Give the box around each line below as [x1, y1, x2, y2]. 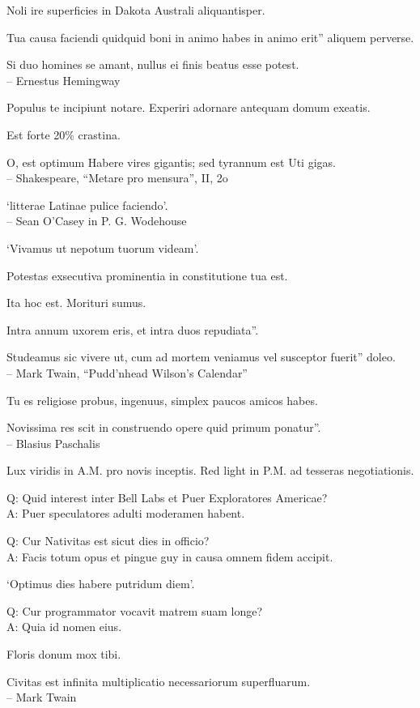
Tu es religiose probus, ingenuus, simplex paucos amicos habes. [6, 391, 318, 408]
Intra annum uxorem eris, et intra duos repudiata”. [6, 321, 259, 338]
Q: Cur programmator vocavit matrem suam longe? [6, 602, 263, 619]
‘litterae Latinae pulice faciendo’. [6, 196, 168, 213]
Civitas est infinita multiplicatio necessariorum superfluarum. [6, 672, 311, 689]
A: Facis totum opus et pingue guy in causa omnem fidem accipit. [6, 548, 333, 565]
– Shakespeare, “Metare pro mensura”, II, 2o [6, 169, 228, 186]
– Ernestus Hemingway [6, 71, 121, 88]
